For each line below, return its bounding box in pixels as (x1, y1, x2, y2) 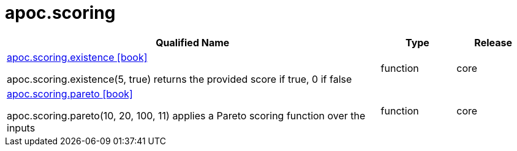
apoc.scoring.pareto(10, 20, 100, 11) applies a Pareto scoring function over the (7, 109, 366, 122)
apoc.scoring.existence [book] (7, 51, 148, 63)
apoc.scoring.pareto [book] (7, 87, 133, 100)
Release (474, 36, 512, 49)
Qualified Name (156, 36, 230, 49)
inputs (7, 121, 36, 134)
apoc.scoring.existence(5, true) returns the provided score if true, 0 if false (7, 72, 352, 85)
